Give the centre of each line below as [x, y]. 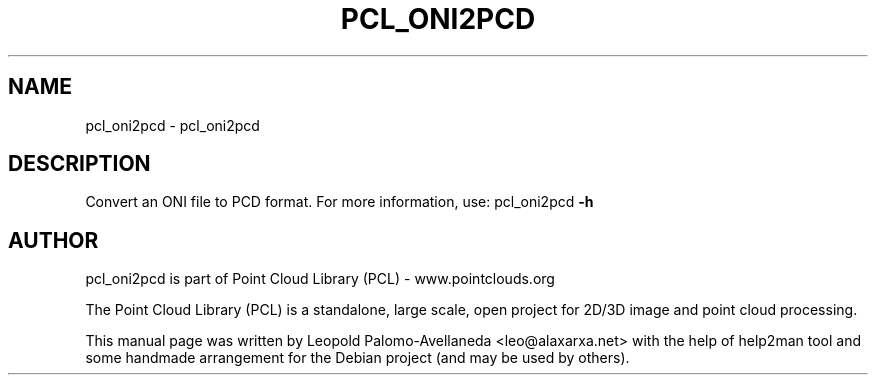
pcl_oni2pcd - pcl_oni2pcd [172, 125]
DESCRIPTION [79, 164]
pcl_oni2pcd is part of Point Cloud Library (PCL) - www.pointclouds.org [320, 279]
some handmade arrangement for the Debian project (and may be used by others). [357, 358]
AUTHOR [53, 240]
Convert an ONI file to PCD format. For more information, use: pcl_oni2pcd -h [339, 202]
